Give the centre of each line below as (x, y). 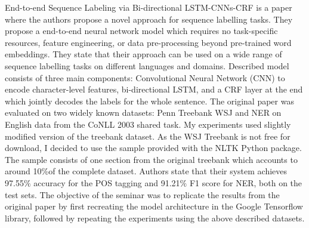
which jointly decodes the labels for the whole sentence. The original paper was (149, 101)
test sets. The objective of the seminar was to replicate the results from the (142, 194)
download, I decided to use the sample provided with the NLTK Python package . (153, 148)
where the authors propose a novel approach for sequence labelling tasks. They (149, 19)
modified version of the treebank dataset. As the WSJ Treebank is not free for (148, 136)
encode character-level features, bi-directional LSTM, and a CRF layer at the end (154, 89)
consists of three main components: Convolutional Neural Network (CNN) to (145, 77)
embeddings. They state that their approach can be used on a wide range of (143, 54)
